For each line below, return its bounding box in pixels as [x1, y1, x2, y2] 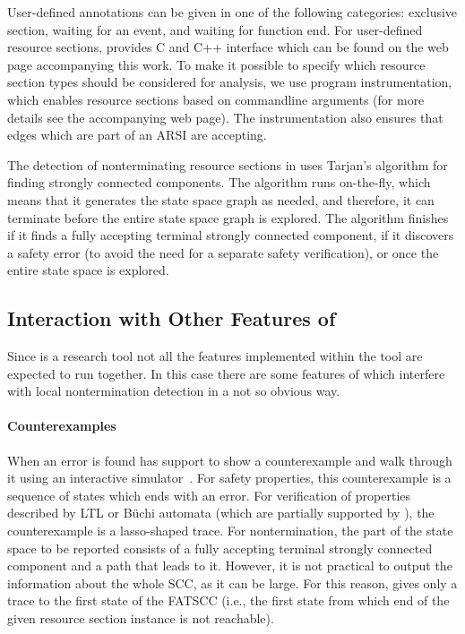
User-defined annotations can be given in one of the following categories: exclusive [7, 3, 458, 21]
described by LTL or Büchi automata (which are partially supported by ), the [7, 503, 435, 522]
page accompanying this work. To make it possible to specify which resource [7, 55, 426, 73]
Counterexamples [7, 416, 116, 435]
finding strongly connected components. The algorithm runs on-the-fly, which [7, 173, 431, 192]
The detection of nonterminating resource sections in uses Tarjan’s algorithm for [7, 155, 448, 174]
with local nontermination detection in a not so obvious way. [7, 381, 340, 400]
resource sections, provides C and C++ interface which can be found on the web [7, 38, 449, 56]
